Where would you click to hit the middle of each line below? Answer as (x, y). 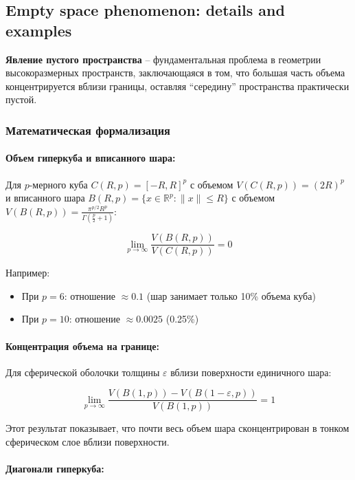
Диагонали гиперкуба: (55, 469)
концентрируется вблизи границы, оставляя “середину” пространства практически (177, 86)
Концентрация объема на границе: (83, 346)
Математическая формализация (88, 130)
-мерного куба (58, 184)
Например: (28, 273)
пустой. (21, 99)
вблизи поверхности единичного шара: (251, 372)
